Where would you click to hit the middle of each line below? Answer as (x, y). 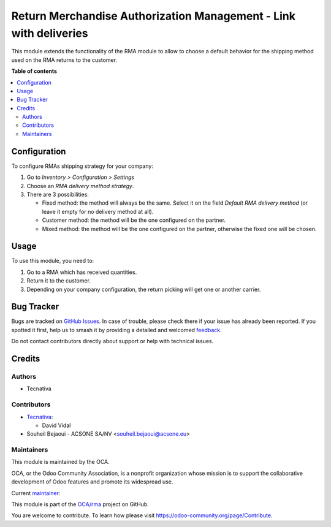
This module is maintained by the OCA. (60, 462)
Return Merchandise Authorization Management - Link (153, 16)
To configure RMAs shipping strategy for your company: (82, 166)
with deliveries (50, 33)
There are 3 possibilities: (58, 194)
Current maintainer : (36, 493)
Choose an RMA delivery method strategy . (80, 186)
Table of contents (34, 71)
